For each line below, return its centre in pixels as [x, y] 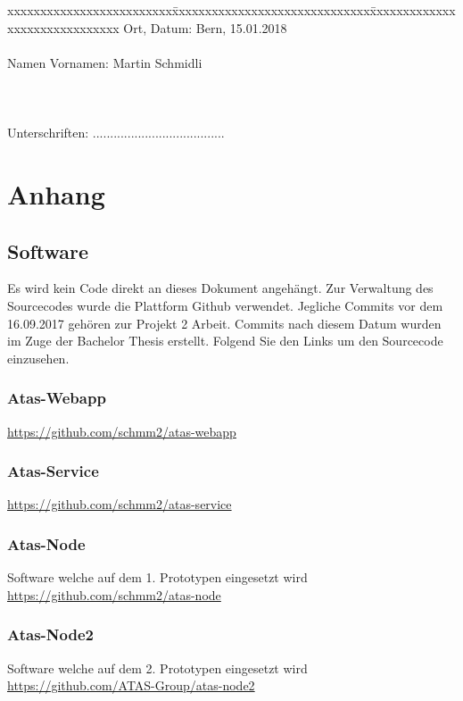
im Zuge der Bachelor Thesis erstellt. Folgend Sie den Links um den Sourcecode [225, 341]
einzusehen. [38, 358]
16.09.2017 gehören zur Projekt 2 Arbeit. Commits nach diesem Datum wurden [224, 323]
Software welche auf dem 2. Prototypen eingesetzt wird [157, 668]
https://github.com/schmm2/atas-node [114, 594]
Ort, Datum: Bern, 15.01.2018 [205, 27]
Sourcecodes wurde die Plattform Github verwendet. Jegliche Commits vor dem [225, 305]
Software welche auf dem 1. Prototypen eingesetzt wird [157, 577]
